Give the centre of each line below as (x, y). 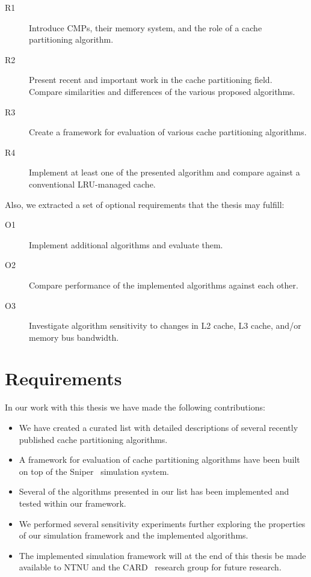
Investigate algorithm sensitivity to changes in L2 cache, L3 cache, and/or (165, 325)
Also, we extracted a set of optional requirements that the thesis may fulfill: (145, 204)
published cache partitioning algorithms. (93, 439)
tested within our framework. (72, 503)
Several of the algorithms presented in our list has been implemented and (154, 491)
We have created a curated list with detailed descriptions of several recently (159, 427)
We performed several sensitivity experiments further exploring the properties (162, 523)
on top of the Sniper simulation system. (94, 471)
